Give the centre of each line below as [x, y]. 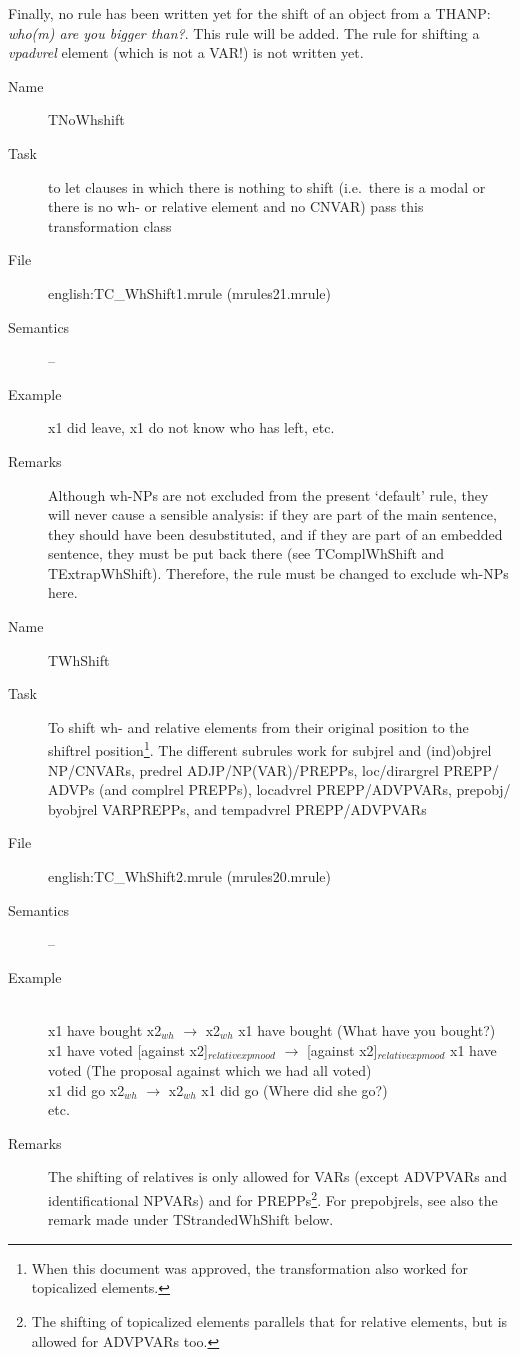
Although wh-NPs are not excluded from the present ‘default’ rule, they [268, 494]
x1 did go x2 [86, 1089]
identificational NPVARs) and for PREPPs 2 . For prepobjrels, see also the [273, 1198]
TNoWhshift [86, 119]
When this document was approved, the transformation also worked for [249, 1267]
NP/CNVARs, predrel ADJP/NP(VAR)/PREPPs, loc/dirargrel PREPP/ [273, 769]
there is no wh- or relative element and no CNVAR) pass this [236, 206]
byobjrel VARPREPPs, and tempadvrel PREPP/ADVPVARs [237, 808]
